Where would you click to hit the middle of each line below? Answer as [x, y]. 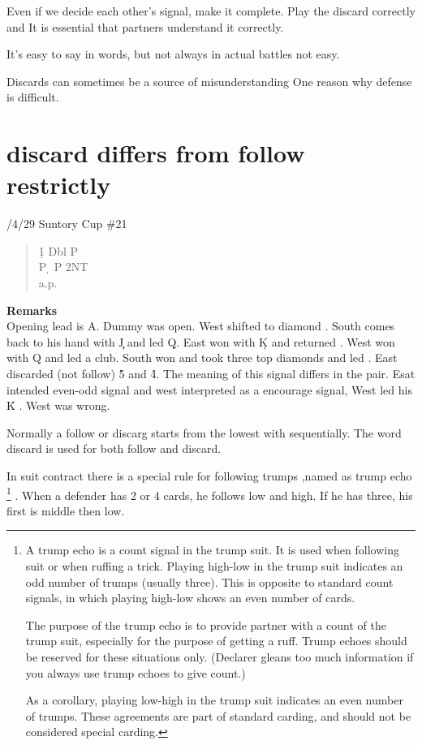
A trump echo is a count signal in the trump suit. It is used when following [212, 550]
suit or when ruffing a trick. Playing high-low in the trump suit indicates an [214, 566]
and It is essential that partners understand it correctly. [145, 26]
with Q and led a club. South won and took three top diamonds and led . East [202, 357]
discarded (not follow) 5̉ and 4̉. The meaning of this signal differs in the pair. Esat [211, 374]
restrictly [59, 185]
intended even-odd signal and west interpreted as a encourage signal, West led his [209, 389]
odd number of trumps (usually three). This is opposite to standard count [209, 581]
